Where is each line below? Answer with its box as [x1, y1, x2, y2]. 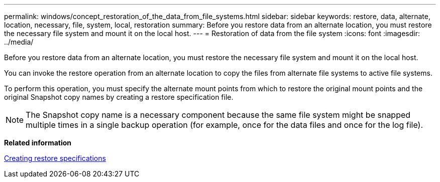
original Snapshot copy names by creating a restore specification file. [4, 93, 234, 101]
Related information [4, 138, 72, 147]
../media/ [4, 38, 34, 46]
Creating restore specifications [4, 154, 106, 162]
